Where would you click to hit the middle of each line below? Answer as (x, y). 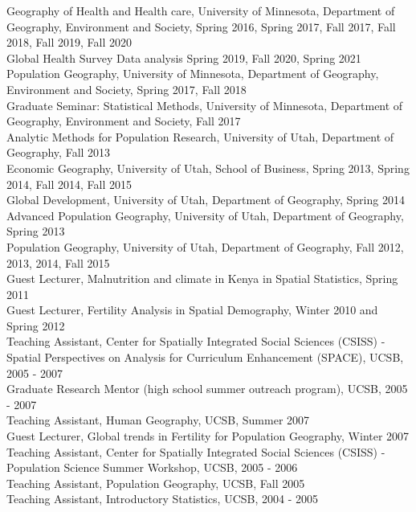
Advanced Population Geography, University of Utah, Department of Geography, (205, 215)
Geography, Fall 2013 (59, 152)
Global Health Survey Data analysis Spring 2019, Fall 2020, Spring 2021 (184, 57)
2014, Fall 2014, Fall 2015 (69, 184)
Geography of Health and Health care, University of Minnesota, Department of (201, 10)
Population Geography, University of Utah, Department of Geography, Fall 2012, (205, 246)
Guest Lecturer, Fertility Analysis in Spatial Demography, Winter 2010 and (192, 310)
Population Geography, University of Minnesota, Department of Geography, (193, 74)
